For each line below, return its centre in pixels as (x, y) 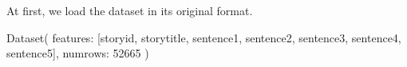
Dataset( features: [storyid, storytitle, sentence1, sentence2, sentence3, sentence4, (204, 37)
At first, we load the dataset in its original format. (130, 10)
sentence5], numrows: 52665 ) (78, 53)
